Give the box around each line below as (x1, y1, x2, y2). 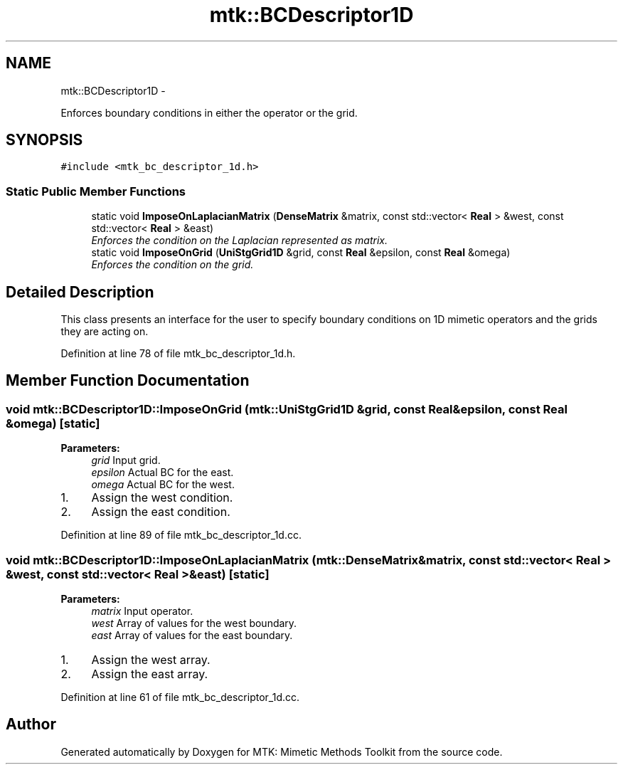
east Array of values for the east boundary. (91, 629, 293, 641)
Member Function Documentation (6, 371, 250, 390)
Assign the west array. (91, 653, 211, 667)
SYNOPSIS (6, 131, 83, 149)
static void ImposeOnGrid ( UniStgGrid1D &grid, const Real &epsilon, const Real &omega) (91, 246, 511, 259)
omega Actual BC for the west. (91, 478, 235, 491)
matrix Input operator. (91, 605, 193, 617)
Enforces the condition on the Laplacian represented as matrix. (91, 234, 388, 247)
